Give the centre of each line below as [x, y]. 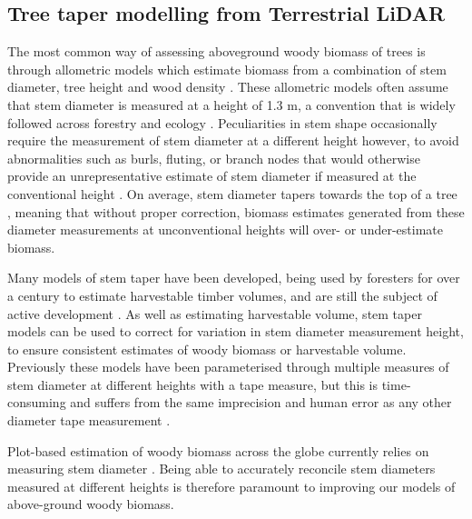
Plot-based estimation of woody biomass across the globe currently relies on [218, 450]
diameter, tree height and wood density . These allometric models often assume [228, 87]
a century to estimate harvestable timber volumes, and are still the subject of [222, 295]
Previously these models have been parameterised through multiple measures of [228, 367]
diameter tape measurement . [89, 420]
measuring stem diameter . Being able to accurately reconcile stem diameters [221, 469]
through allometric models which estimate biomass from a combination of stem [227, 69]
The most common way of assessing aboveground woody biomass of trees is [216, 51]
